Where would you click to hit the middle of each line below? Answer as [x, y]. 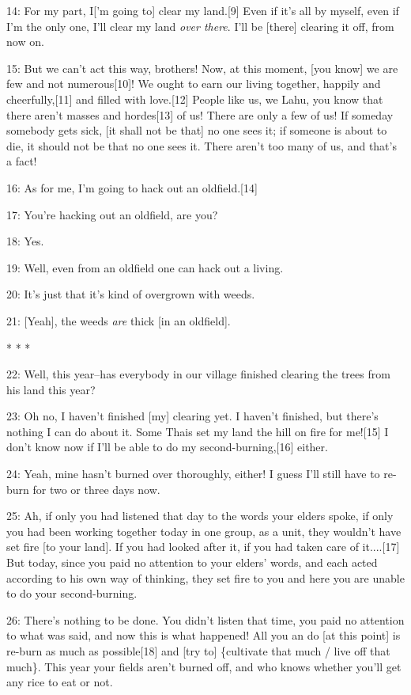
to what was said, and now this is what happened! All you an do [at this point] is [204, 635]
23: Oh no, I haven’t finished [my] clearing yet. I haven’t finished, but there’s [192, 416]
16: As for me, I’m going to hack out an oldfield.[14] [132, 187]
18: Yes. [25, 241]
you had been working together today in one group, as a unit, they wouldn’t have [204, 531]
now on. [25, 42]
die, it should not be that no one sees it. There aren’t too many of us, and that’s [202, 145]
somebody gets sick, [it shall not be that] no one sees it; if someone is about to [197, 130]
